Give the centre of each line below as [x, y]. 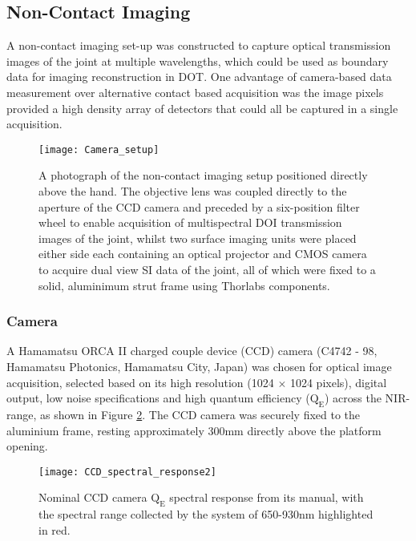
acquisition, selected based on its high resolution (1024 [140, 382]
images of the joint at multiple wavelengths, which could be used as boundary [198, 61]
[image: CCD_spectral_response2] [127, 472]
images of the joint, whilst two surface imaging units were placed [198, 238]
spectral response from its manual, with [267, 497]
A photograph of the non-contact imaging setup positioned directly [203, 175]
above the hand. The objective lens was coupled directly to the [193, 191]
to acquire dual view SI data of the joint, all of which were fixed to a [207, 269]
